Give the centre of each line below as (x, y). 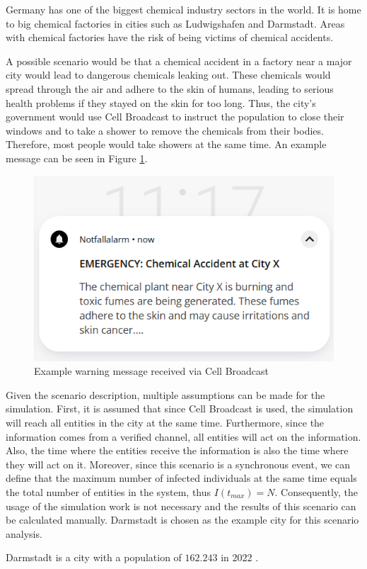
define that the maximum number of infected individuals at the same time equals (181, 478)
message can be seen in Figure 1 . (77, 158)
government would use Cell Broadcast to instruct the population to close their (175, 117)
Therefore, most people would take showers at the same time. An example (166, 144)
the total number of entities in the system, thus (109, 491)
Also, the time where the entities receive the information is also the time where (177, 450)
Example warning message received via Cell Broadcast (152, 371)
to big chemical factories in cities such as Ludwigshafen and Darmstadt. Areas (175, 23)
